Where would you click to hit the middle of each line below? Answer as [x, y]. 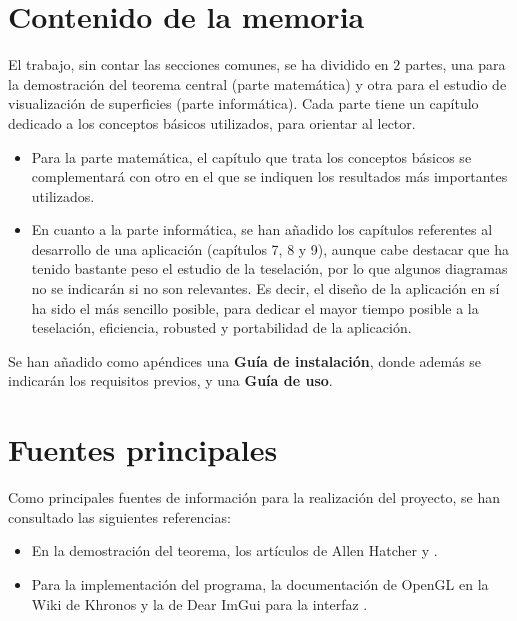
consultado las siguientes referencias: [119, 516]
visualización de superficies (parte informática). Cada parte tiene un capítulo [243, 103]
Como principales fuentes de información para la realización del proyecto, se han [254, 497]
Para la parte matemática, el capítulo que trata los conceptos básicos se [251, 156]
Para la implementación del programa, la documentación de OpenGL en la [260, 583]
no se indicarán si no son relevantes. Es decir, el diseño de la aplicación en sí [265, 288]
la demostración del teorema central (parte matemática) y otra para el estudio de [257, 83]
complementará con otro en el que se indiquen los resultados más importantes [269, 176]
